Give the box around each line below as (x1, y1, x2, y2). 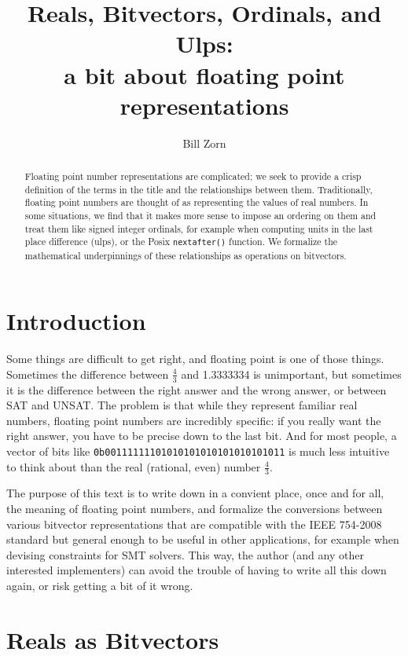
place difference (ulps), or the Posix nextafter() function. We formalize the (24, 235, 338, 248)
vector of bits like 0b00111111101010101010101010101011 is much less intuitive (6, 442, 390, 459)
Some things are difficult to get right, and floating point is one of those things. (6, 350, 384, 367)
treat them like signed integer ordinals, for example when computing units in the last (24, 222, 373, 235)
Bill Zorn (182, 134, 226, 151)
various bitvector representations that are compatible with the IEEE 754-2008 (6, 515, 382, 532)
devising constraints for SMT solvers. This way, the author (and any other (6, 546, 364, 563)
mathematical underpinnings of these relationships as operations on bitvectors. (24, 248, 347, 262)
